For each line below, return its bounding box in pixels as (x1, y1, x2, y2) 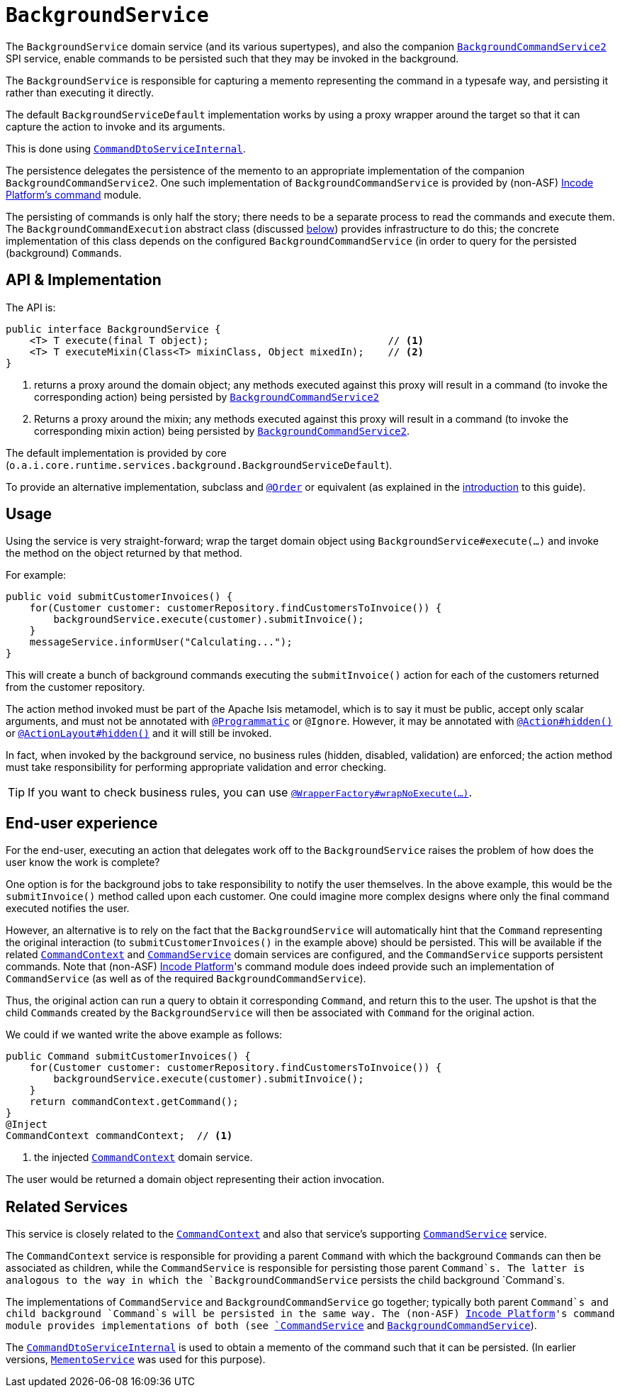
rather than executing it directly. (6, 86, 154, 99)
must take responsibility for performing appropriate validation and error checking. (6, 761, 387, 774)
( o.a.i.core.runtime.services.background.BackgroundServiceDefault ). (6, 458, 393, 471)
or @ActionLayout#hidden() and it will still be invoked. (6, 727, 272, 740)
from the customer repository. (6, 681, 145, 694)
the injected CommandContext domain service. (34, 1151, 253, 1164)
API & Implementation (6, 271, 162, 289)
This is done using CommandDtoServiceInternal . (6, 142, 246, 155)
